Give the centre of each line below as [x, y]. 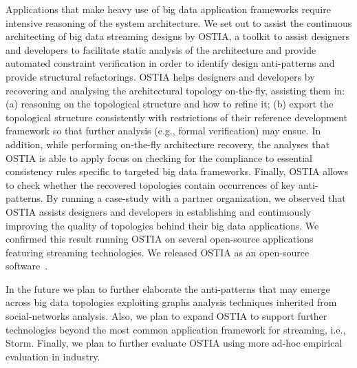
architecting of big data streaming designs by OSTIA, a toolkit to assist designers [178, 36]
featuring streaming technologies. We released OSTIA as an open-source [158, 252]
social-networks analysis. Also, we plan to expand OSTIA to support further [166, 316]
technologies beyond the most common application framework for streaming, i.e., [176, 329]
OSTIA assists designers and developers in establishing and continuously [159, 211]
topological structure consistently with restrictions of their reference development [176, 117]
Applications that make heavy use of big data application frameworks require [168, 9]
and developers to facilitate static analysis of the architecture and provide [161, 49]
